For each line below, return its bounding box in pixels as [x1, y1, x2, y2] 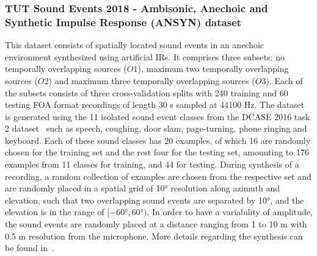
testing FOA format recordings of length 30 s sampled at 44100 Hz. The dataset [5, 98, 305, 111]
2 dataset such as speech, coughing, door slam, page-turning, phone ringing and [5, 122, 307, 135]
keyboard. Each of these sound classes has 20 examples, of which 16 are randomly [5, 133, 311, 146]
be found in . [5, 241, 54, 254]
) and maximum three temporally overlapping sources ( [48, 74, 255, 87]
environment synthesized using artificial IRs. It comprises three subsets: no [5, 50, 285, 63]
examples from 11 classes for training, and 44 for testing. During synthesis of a [5, 158, 299, 171]
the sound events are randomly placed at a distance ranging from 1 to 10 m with [5, 218, 307, 230]
